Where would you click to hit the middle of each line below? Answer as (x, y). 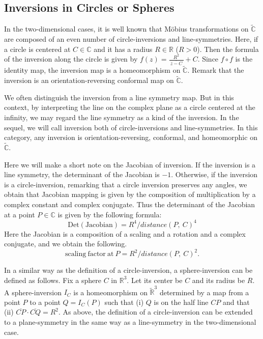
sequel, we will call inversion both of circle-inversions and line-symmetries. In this (131, 127)
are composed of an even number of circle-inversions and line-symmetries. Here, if (131, 39)
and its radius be (218, 280)
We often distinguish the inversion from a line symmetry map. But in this (119, 97)
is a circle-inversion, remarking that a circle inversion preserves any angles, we (126, 184)
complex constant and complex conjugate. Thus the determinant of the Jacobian (130, 204)
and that (236, 302)
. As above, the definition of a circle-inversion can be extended (156, 312)
